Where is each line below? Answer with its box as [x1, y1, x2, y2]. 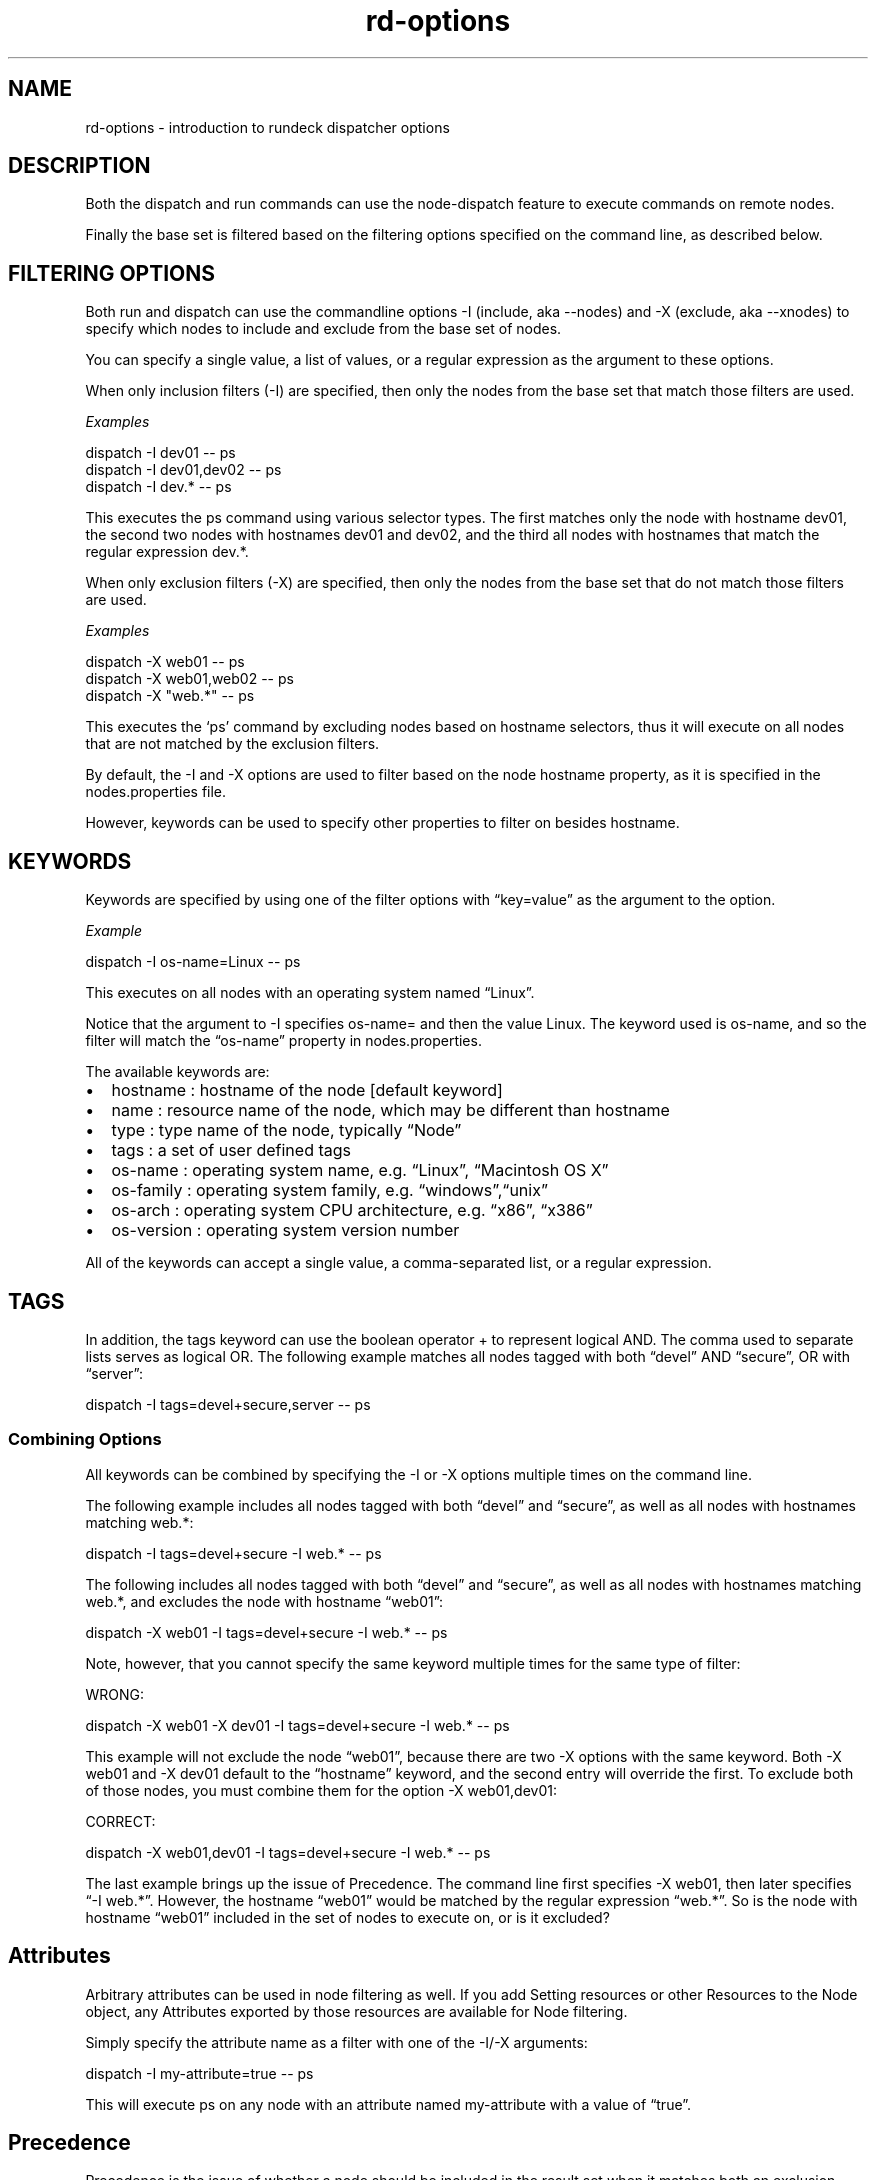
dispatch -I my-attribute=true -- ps [85, 2064, 314, 2082]
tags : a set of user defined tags [111, 1140, 351, 1161]
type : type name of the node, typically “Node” [111, 1120, 462, 1141]
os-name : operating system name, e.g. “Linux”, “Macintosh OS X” [111, 1160, 609, 1181]
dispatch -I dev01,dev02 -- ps [85, 461, 282, 479]
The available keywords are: [85, 1063, 270, 1081]
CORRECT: [85, 1812, 156, 1830]
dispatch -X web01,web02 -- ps [85, 670, 294, 688]
